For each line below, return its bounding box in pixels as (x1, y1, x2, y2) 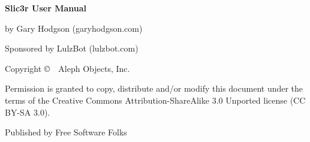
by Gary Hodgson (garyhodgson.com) (5, 22, 143, 34)
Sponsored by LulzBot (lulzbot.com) (5, 42, 139, 55)
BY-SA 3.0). (5, 105, 50, 118)
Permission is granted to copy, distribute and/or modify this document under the (5, 82, 303, 95)
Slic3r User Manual (5, 2, 87, 14)
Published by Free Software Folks (5, 126, 127, 138)
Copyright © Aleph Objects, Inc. (5, 62, 130, 74)
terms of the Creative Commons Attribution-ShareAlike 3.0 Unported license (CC (5, 93, 306, 106)
